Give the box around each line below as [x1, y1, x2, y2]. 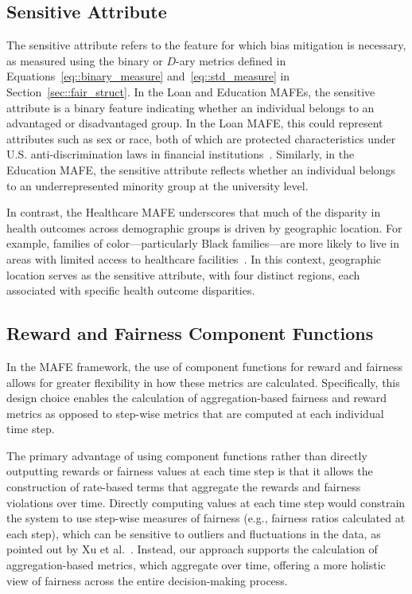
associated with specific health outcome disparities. [6, 282, 255, 299]
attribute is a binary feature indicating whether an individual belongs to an [6, 99, 375, 115]
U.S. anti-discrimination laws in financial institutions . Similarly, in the [6, 146, 355, 162]
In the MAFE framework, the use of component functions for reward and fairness [6, 358, 402, 374]
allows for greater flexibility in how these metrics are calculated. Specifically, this [6, 373, 400, 390]
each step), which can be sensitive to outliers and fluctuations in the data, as [6, 525, 381, 541]
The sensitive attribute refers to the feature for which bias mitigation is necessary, [6, 37, 406, 53]
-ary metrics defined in [176, 52, 286, 68]
